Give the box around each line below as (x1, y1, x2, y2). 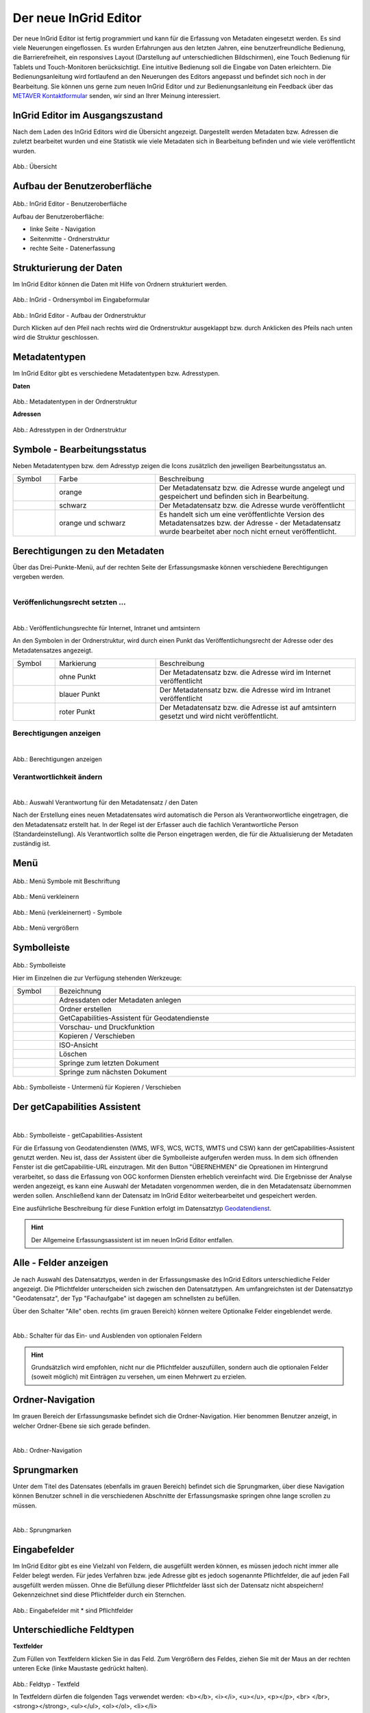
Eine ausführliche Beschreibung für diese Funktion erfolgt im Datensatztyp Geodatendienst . (12, 1204, 272, 1212)
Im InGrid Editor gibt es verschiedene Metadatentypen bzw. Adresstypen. (12, 369, 220, 378)
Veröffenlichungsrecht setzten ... (12, 597, 126, 607)
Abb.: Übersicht (12, 162, 58, 171)
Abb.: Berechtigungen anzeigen (12, 754, 102, 763)
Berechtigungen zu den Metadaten (12, 545, 164, 556)
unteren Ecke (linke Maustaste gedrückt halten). (12, 1664, 149, 1673)
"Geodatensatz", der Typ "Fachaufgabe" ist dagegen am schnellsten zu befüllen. (12, 1294, 241, 1303)
